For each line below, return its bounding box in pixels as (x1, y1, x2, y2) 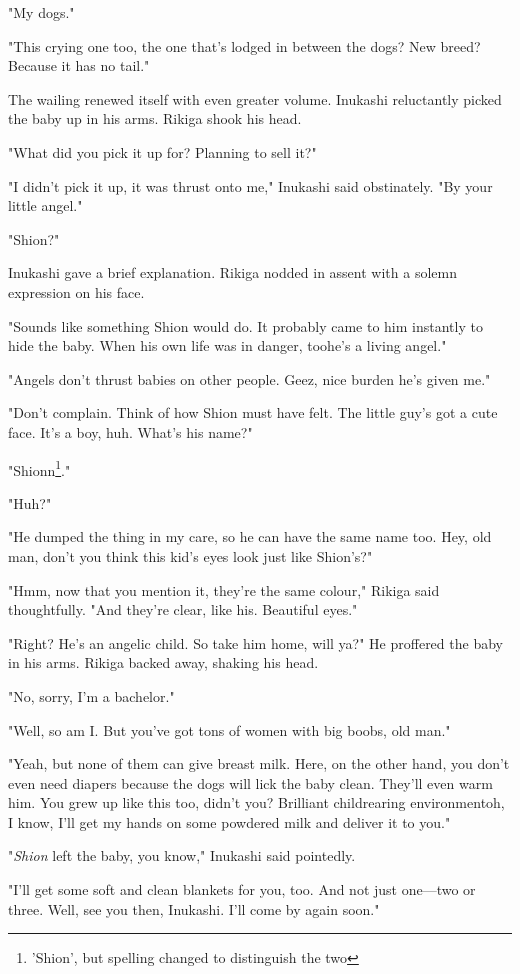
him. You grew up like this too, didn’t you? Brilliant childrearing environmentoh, (8, 792, 505, 813)
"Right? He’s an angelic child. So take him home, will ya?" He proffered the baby (8, 632, 503, 653)
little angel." (8, 195, 83, 216)
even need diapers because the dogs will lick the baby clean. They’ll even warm (8, 772, 493, 793)
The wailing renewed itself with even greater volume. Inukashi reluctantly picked (8, 88, 502, 109)
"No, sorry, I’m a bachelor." (8, 685, 175, 706)
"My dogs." (8, 2, 75, 22)
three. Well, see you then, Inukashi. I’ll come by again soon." (8, 898, 380, 919)
